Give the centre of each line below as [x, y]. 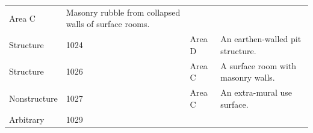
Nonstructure [33, 98]
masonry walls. [248, 77]
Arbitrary [27, 119]
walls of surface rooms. [108, 24]
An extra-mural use [256, 92]
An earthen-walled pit [261, 39]
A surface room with [259, 65]
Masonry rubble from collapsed [123, 12]
